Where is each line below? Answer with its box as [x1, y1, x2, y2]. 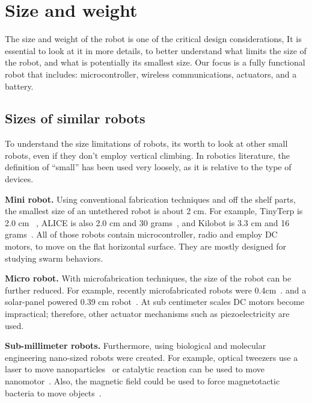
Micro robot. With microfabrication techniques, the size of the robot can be [5, 272, 292, 285]
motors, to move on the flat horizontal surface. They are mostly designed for [5, 240, 286, 253]
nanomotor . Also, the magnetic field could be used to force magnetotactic [5, 374, 280, 387]
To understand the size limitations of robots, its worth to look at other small [5, 137, 288, 150]
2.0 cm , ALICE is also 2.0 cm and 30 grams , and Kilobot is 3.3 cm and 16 [5, 216, 290, 229]
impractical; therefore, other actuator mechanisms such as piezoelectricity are [5, 307, 290, 320]
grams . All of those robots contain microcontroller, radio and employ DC [5, 228, 278, 241]
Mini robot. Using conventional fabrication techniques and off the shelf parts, [5, 192, 296, 205]
